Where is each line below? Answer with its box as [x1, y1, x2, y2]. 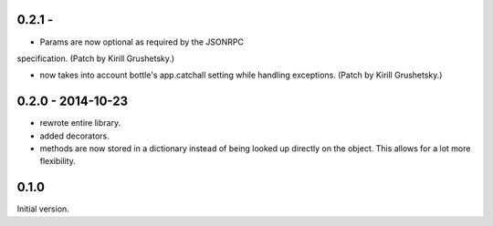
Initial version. [16, 203, 70, 214]
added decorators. [39, 130, 110, 141]
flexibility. [39, 156, 77, 167]
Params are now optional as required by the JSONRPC [39, 36, 244, 47]
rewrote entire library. [39, 118, 121, 128]
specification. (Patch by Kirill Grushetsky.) [16, 53, 175, 64]
